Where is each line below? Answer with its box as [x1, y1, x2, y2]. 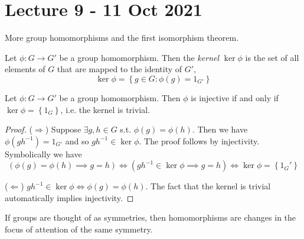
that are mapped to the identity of [57, 63, 182, 75]
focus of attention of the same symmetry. [5, 223, 153, 235]
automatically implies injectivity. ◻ [5, 191, 134, 204]
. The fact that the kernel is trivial [145, 180, 271, 192]
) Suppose [45, 123, 81, 135]
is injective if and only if [191, 91, 279, 104]
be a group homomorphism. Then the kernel [59, 51, 220, 63]
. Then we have [192, 123, 248, 135]
